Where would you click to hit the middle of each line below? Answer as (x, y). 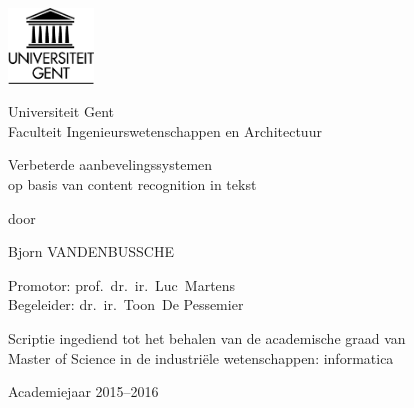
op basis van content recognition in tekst (132, 183)
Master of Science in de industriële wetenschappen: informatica (201, 357)
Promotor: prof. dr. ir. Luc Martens (122, 284)
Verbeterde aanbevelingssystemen (110, 164)
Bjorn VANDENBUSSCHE (91, 251)
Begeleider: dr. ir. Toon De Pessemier (126, 304)
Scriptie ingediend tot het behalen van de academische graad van (207, 337)
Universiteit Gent (61, 111)
